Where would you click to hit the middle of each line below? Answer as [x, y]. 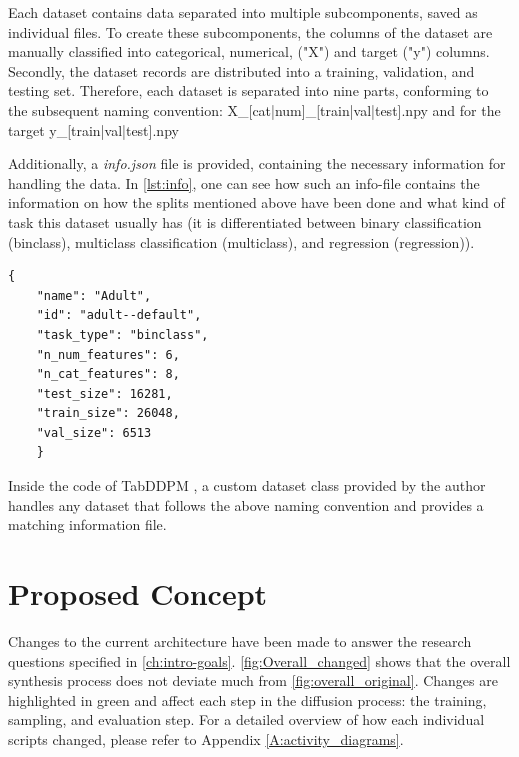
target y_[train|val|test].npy [93, 129]
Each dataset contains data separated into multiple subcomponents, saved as [243, 12]
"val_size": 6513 [94, 432]
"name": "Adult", [94, 295]
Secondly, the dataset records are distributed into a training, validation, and [241, 70]
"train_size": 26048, [108, 413]
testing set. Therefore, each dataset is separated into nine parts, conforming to [248, 90]
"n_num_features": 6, [108, 354]
